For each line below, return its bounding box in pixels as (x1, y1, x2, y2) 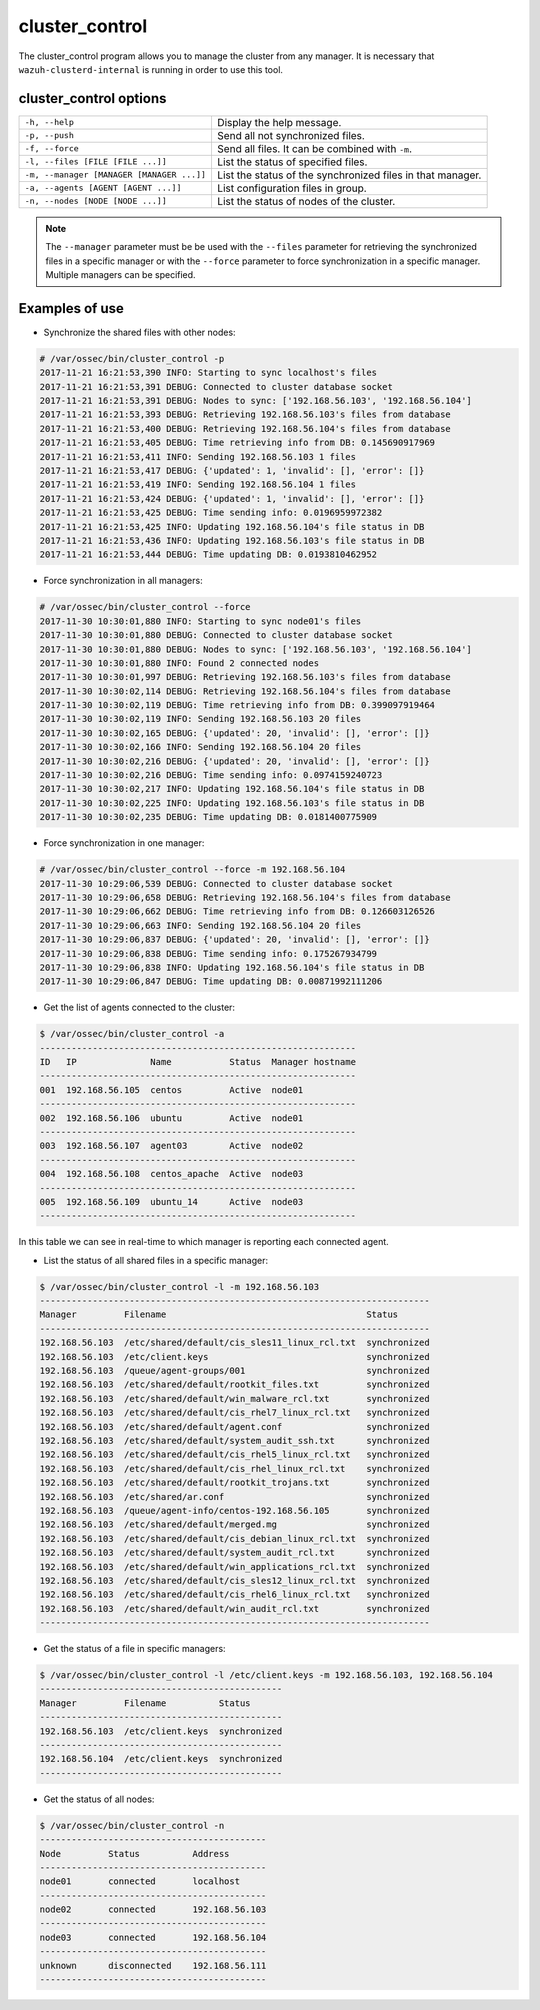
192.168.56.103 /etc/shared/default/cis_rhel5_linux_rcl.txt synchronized (39, 1449, 430, 1460)
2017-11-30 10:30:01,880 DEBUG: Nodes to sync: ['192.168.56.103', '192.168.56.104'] (39, 643, 472, 655)
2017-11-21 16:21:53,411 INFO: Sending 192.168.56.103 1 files (39, 451, 357, 462)
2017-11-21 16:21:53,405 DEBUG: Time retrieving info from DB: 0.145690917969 (39, 437, 435, 449)
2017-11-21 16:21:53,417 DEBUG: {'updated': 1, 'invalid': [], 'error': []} (39, 465, 425, 477)
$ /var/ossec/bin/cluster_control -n (39, 1820, 225, 1831)
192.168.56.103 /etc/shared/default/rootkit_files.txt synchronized (39, 1379, 430, 1390)
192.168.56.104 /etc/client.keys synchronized (39, 1753, 283, 1765)
